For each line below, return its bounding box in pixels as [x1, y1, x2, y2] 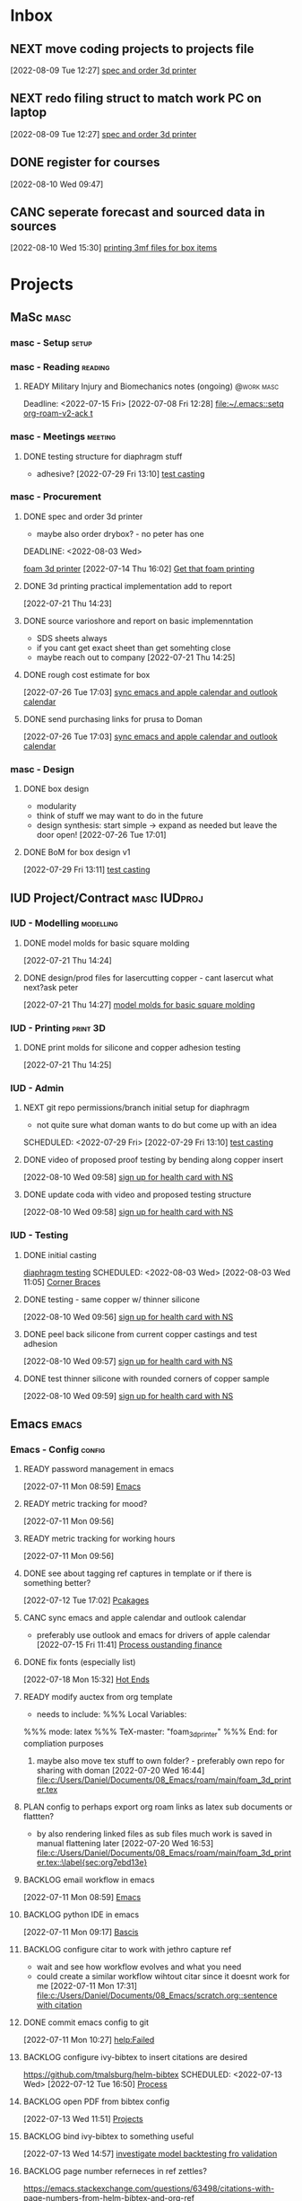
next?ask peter [22, 982, 79, 992]
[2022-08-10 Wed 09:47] [10, 179, 104, 189]
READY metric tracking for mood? [22, 1499, 148, 1510]
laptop [10, 105, 47, 120]
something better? [22, 1578, 91, 1589]
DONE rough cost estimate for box [22, 669, 151, 680]
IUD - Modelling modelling [10, 917, 119, 929]
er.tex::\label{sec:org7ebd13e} [36, 1857, 148, 1868]
